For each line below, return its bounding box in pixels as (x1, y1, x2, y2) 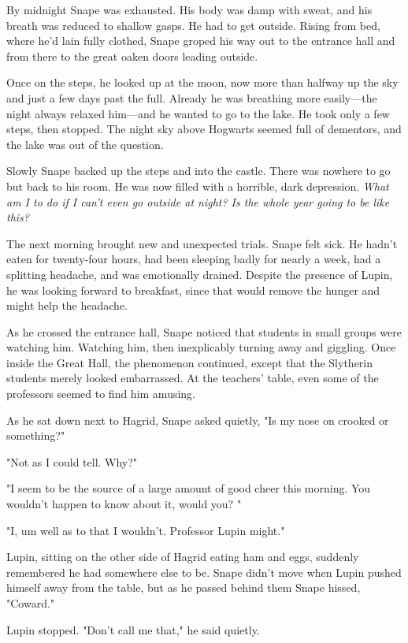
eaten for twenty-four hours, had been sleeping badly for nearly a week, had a (6, 251, 381, 267)
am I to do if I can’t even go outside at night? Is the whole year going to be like (6, 193, 390, 210)
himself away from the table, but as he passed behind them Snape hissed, (6, 579, 361, 596)
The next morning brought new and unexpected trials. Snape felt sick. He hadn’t (6, 235, 398, 251)
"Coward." (6, 595, 55, 611)
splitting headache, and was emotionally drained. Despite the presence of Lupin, (6, 266, 393, 282)
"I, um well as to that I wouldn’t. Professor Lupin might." (6, 522, 285, 538)
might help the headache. (6, 297, 128, 314)
